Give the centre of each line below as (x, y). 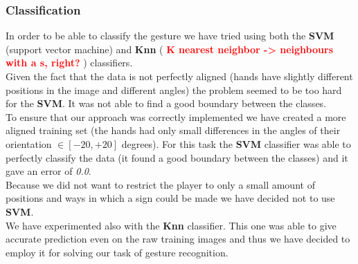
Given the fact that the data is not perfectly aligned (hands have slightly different (179, 76)
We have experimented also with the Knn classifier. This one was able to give (171, 225)
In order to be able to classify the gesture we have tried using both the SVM (170, 36)
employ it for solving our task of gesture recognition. (117, 252)
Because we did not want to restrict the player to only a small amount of (160, 184)
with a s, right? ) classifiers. (69, 63)
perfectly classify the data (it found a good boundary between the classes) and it (177, 157)
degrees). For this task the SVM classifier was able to (236, 143)
